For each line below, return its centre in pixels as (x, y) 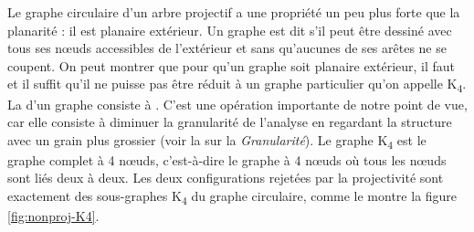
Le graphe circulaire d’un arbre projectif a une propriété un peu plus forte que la (234, 12)
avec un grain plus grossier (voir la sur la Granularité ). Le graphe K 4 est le (217, 141)
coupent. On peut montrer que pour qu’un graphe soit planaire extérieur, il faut (232, 65)
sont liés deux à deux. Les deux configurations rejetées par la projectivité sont (226, 178)
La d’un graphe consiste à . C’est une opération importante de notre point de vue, (237, 104)
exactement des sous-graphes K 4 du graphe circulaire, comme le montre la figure (232, 197)
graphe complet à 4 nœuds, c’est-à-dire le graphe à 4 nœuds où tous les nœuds (227, 159)
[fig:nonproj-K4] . (53, 216)
